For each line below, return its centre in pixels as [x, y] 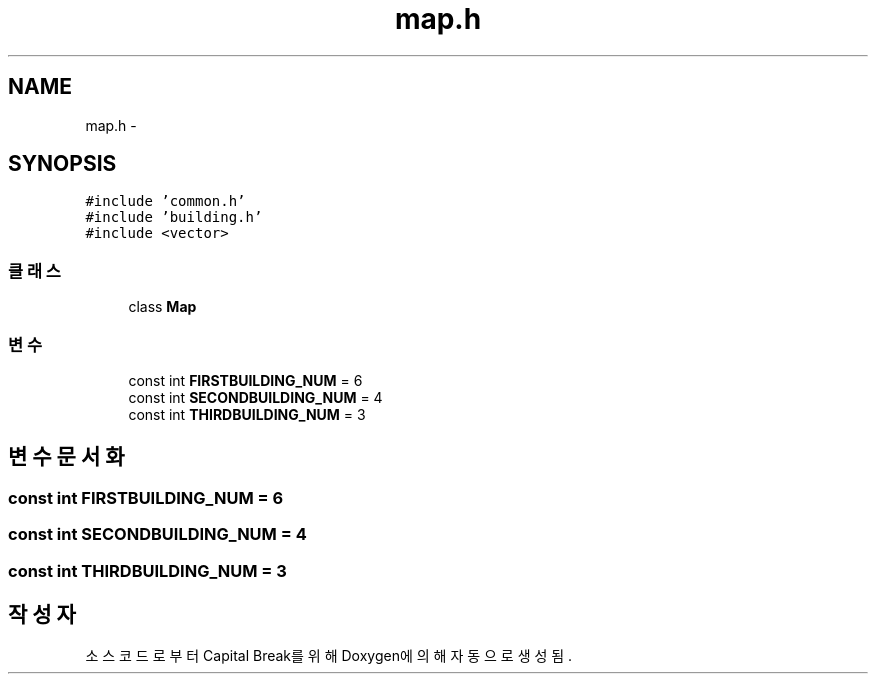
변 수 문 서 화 [66, 457]
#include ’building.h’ [174, 217]
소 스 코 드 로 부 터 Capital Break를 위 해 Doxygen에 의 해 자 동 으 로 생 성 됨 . [329, 656]
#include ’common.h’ [165, 201]
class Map [162, 307]
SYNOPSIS [62, 164]
